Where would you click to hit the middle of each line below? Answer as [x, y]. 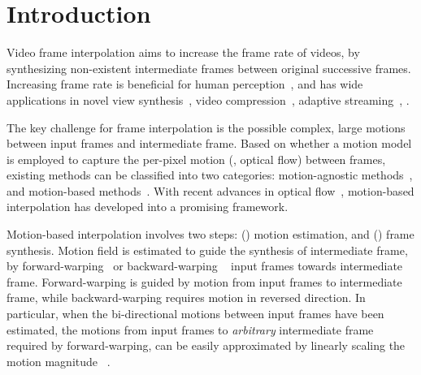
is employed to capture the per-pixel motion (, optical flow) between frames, [196, 159]
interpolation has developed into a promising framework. [148, 207]
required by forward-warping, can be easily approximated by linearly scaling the [206, 345]
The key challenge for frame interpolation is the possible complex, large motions [206, 127]
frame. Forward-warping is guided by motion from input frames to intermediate [204, 281]
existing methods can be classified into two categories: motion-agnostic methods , [210, 175]
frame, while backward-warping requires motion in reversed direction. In [186, 297]
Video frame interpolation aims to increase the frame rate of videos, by [183, 52]
